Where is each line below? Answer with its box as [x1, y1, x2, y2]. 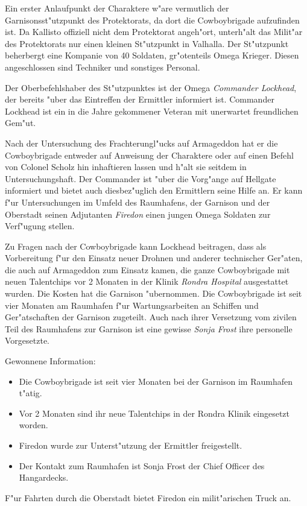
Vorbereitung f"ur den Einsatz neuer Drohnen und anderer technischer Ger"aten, [5, 251, 303, 264]
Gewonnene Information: [5, 355, 96, 367]
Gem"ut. [5, 116, 36, 129]
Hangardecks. [19, 471, 69, 484]
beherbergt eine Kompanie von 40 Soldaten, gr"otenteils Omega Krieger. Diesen [5, 49, 299, 62]
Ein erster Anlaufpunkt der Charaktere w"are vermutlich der [5, 2, 229, 14]
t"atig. [19, 387, 42, 399]
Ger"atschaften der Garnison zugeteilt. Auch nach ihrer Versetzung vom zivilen [5, 311, 297, 323]
